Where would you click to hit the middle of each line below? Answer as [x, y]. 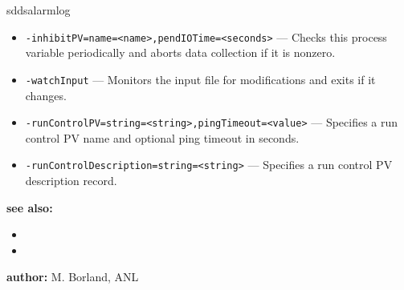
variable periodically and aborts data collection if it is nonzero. [180, 52]
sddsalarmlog [39, 10]
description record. [71, 180]
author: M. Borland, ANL [73, 277]
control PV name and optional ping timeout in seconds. [162, 137]
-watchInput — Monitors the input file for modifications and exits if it [200, 79]
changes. [46, 95]
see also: [30, 207]
